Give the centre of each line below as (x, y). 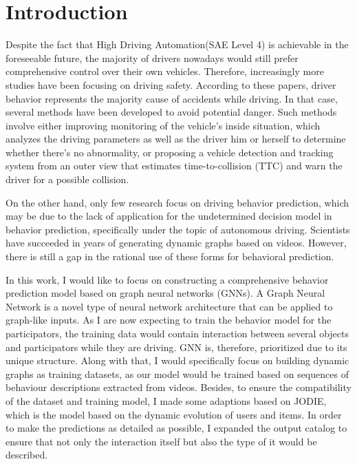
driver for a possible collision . (67, 179)
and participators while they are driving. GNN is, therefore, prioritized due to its (176, 347)
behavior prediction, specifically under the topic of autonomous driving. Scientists (178, 229)
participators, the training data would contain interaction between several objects (177, 333)
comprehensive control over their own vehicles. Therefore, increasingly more (165, 71)
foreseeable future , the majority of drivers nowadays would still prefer (152, 57)
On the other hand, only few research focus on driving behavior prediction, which (177, 202)
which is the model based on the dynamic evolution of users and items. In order (174, 414)
